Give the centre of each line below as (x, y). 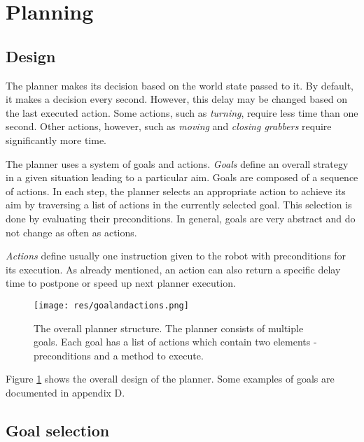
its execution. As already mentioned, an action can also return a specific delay (173, 269)
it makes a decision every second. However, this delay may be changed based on (177, 99)
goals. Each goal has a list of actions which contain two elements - (175, 342)
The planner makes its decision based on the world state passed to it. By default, (180, 85)
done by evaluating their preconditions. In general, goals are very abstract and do (181, 218)
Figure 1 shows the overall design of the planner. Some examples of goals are (170, 379)
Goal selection (58, 430)
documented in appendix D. (65, 392)
